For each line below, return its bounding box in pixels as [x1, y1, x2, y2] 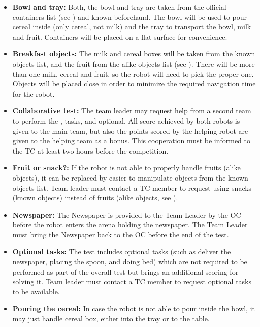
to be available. [12, 286, 60, 296]
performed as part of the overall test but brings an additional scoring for [12, 266, 239, 277]
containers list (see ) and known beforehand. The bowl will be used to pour [12, 11, 247, 22]
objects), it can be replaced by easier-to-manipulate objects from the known [12, 172, 248, 183]
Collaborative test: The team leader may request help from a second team [12, 105, 251, 116]
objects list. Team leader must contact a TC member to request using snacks [12, 182, 252, 193]
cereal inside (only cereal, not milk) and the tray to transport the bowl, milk [12, 21, 251, 32]
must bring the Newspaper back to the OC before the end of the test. [12, 229, 229, 240]
